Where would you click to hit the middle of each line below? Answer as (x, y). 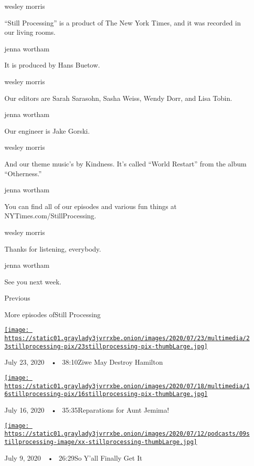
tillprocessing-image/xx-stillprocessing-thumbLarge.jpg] (101, 442)
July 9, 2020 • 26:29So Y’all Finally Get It (73, 457)
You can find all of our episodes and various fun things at (91, 206)
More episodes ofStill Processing (53, 314)
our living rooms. (30, 32)
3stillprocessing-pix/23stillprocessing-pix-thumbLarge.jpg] (106, 346)
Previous (17, 298)
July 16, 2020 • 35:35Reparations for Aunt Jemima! (87, 410)
